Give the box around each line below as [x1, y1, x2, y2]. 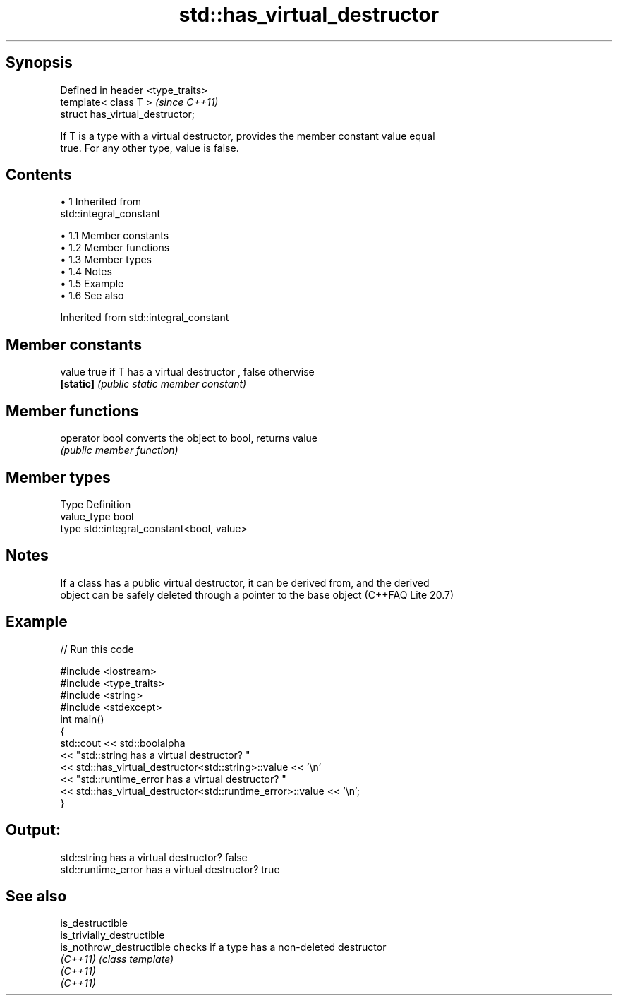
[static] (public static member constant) [60, 378, 247, 390]
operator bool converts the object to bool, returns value [60, 432, 317, 445]
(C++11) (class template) [60, 953, 174, 966]
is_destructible [60, 917, 128, 930]
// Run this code [60, 642, 134, 655]
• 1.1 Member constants [60, 229, 169, 242]
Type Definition [60, 498, 131, 510]
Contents [6, 166, 72, 184]
